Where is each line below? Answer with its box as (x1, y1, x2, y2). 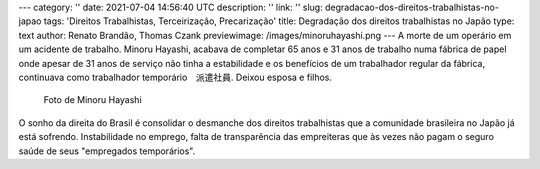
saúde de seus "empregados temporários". (18, 145, 196, 157)
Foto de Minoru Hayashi (43, 94, 142, 106)
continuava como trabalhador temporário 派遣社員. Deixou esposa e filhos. (18, 71, 333, 83)
